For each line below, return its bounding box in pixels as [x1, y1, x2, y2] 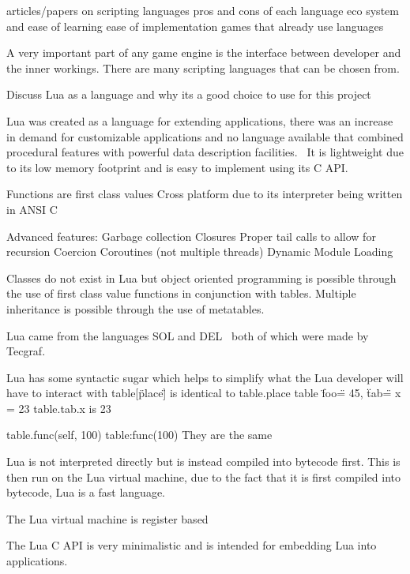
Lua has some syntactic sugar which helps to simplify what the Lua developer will [6, 369, 404, 385]
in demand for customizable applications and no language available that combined [6, 128, 404, 144]
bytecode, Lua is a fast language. [6, 484, 166, 501]
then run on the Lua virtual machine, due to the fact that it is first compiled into [6, 468, 401, 485]
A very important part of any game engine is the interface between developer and [6, 44, 401, 61]
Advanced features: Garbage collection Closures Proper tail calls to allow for [6, 227, 376, 244]
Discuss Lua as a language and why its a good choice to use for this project [6, 86, 371, 103]
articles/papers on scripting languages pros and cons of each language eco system [6, 2, 399, 18]
